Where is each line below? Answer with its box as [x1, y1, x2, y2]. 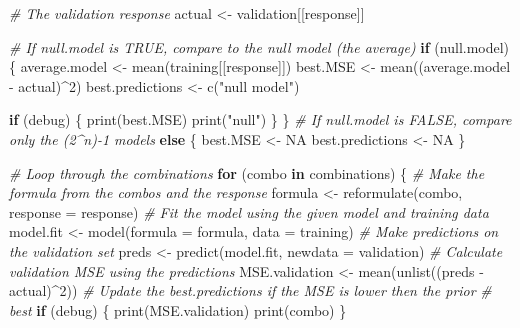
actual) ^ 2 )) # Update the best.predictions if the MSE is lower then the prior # [9, 280, 492, 301]
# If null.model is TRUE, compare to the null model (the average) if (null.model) [9, 36, 510, 57]
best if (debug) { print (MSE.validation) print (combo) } [9, 299, 347, 320]
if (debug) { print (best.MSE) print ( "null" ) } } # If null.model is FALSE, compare [9, 109, 512, 130]
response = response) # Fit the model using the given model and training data [9, 201, 489, 222]
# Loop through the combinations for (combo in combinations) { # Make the [9, 162, 485, 183]
